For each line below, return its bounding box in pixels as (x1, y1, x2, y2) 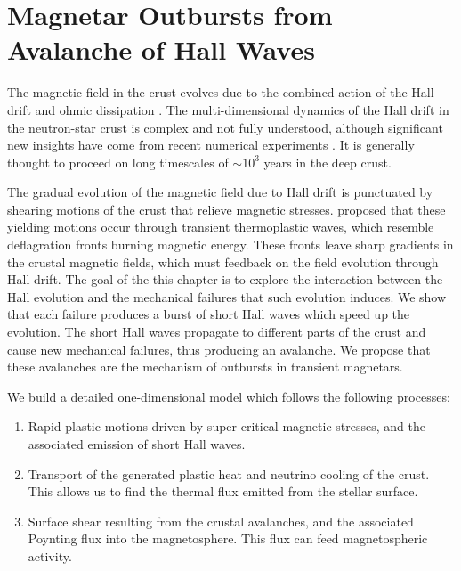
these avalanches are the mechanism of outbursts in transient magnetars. (7, 357, 403, 376)
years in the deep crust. (263, 152, 392, 171)
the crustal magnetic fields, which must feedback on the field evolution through (7, 252, 439, 271)
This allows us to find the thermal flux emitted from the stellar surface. (28, 482, 418, 501)
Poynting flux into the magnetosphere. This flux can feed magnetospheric (28, 529, 428, 548)
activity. (28, 546, 72, 565)
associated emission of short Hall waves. (28, 435, 246, 453)
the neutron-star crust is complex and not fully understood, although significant (7, 118, 443, 136)
